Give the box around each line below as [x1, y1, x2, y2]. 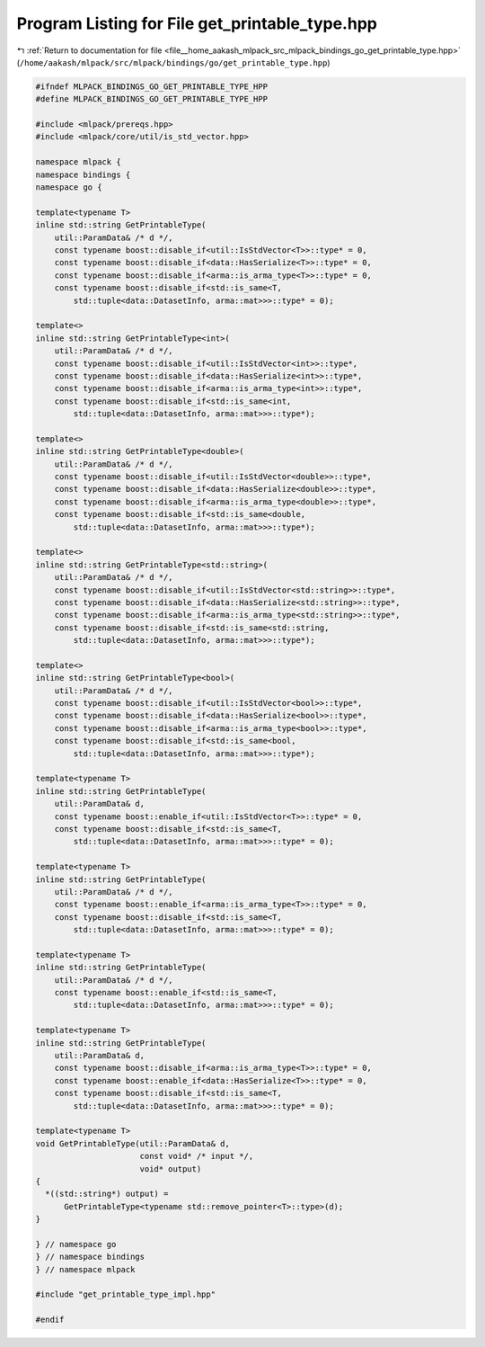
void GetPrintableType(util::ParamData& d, [35, 1138, 231, 1148]
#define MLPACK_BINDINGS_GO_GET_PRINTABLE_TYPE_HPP [35, 94, 269, 104]
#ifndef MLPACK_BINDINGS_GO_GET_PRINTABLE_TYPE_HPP [35, 81, 269, 92]
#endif [35, 1315, 65, 1325]
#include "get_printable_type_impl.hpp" [35, 1289, 216, 1299]
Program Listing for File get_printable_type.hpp [16, 13, 377, 33]
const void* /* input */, [139, 1151, 254, 1162]
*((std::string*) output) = [45, 1189, 169, 1200]
